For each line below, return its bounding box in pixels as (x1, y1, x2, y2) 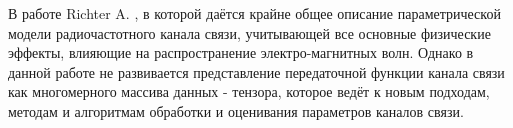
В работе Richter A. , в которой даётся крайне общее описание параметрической (8, 3, 501, 23)
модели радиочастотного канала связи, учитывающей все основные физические (8, 22, 491, 43)
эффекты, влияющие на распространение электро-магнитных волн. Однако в (8, 42, 474, 63)
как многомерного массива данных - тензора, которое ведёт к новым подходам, (8, 81, 490, 102)
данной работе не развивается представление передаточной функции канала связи (8, 61, 505, 82)
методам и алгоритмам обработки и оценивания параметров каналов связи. (8, 100, 464, 121)
